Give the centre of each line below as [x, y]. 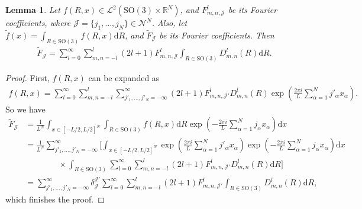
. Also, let [169, 22]
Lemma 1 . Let [33, 9]
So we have [25, 109]
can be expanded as [124, 77]
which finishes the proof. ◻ [55, 199]
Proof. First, [28, 77]
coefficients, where [38, 22]
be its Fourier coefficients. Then [217, 35]
